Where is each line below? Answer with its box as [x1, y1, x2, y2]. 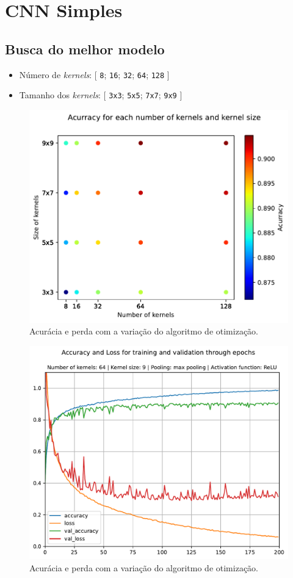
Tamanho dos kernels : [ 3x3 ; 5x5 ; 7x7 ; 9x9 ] [19, 89, 183, 101]
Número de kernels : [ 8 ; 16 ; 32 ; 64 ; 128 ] [19, 68, 170, 81]
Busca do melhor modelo [5, 39, 165, 58]
